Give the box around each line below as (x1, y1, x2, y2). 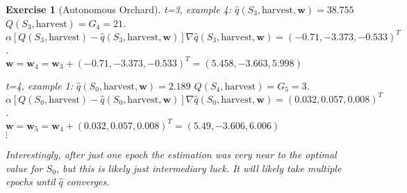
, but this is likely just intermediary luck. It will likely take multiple (56, 160, 342, 175)
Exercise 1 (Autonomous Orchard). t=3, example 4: (6, 2, 232, 16)
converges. (66, 174, 110, 189)
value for (6, 160, 43, 175)
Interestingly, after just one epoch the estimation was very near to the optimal (6, 146, 337, 161)
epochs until (6, 174, 56, 189)
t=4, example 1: (6, 78, 74, 92)
